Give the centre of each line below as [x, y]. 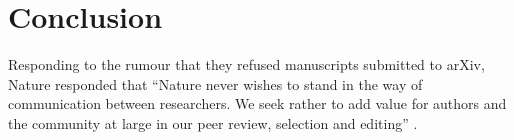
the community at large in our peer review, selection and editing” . [213, 122]
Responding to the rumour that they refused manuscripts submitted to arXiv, [246, 64]
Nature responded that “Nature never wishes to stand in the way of [215, 83]
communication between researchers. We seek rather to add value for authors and [257, 103]
